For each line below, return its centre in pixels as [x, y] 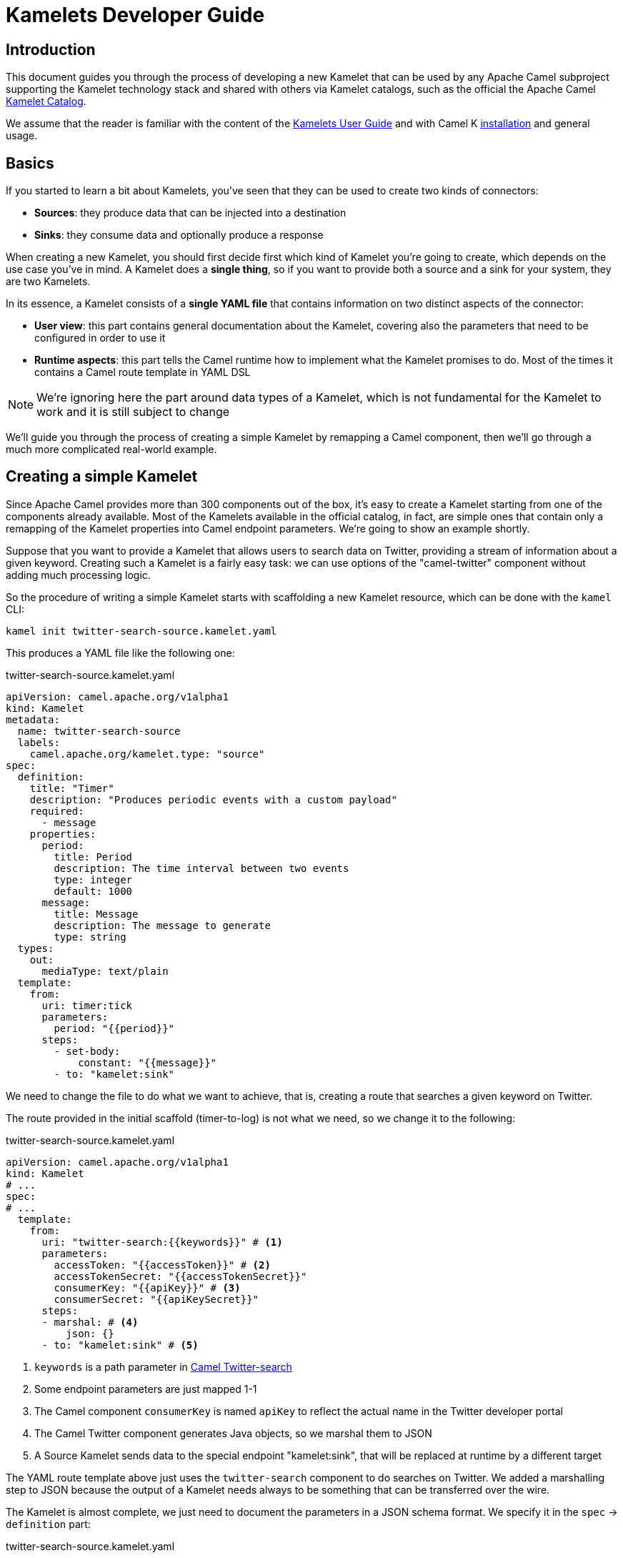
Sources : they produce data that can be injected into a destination [190, 213]
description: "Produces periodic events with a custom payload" [213, 799]
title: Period [93, 857]
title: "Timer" [72, 788]
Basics [30, 163]
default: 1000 [93, 891]
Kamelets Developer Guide [135, 15]
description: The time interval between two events [201, 868]
